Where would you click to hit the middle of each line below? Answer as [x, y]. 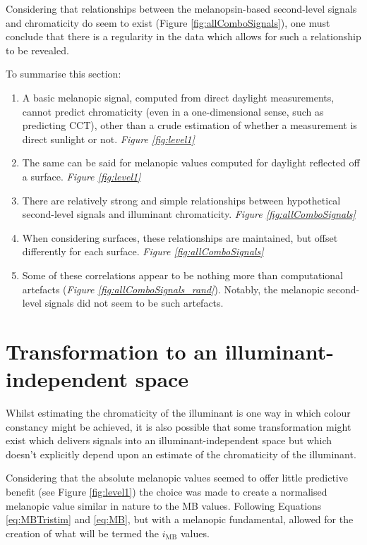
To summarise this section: [64, 74]
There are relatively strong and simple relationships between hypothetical [181, 200]
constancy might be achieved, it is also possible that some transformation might [179, 426]
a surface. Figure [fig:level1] [82, 176]
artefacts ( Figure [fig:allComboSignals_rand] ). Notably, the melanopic [173, 289]
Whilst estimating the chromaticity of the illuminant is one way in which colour [178, 412]
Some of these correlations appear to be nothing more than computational [182, 275]
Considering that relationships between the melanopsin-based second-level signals [181, 8]
